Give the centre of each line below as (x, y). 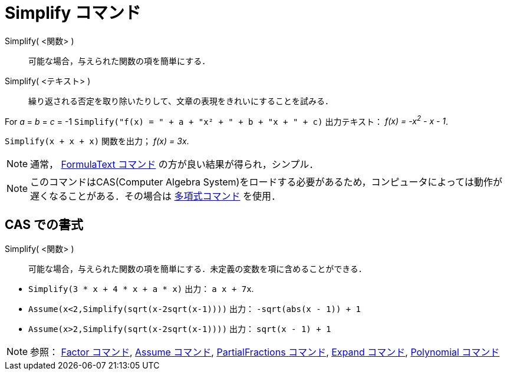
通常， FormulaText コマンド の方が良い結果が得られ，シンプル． (175, 165)
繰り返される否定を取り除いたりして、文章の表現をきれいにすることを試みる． (181, 101)
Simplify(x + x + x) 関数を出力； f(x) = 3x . (97, 141)
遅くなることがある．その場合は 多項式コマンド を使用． (156, 196)
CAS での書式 (44, 224)
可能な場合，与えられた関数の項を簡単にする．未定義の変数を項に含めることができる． (197, 269)
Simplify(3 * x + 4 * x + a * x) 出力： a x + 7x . (141, 289)
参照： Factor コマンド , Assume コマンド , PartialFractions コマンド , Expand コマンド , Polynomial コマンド (265, 352)
